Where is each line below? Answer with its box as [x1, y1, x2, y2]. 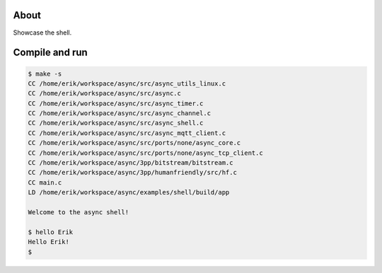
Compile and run [13, 47, 88, 59]
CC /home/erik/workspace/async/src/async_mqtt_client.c [28, 129, 226, 137]
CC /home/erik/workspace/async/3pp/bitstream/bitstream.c [28, 159, 233, 167]
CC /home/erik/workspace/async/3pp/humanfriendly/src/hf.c [28, 168, 237, 177]
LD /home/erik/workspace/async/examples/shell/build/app [28, 188, 230, 197]
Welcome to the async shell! [28, 208, 129, 216]
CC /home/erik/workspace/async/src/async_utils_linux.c [28, 79, 226, 88]
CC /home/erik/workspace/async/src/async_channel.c [28, 110, 212, 117]
